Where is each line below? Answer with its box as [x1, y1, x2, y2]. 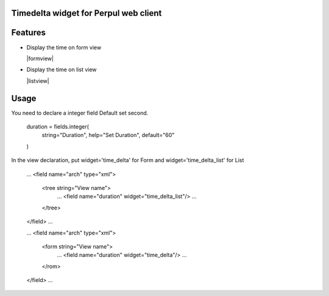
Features [11, 27, 46, 38]
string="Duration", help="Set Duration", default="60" [41, 132, 175, 139]
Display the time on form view [26, 43, 102, 51]
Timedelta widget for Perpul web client [11, 8, 162, 18]
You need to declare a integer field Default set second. [11, 109, 149, 116]
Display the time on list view [26, 66, 97, 73]
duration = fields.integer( [26, 123, 90, 130]
